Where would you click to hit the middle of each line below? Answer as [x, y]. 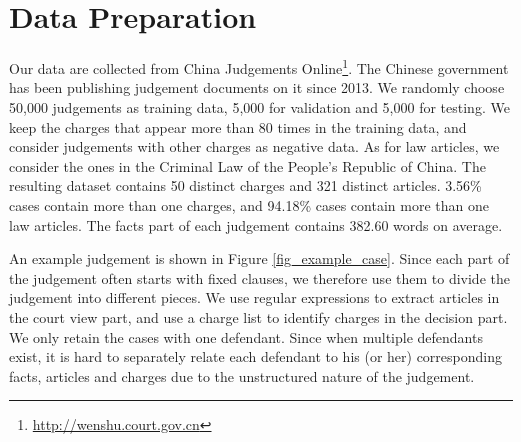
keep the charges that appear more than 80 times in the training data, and [238, 126]
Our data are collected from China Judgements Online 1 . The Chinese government [259, 66]
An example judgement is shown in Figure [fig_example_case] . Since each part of [259, 258]
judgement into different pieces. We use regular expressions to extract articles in [254, 297]
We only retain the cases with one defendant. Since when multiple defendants [246, 336]
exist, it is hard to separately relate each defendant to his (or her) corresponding [255, 356]
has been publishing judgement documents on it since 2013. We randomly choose [257, 87]
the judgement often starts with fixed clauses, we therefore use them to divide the [259, 277]
